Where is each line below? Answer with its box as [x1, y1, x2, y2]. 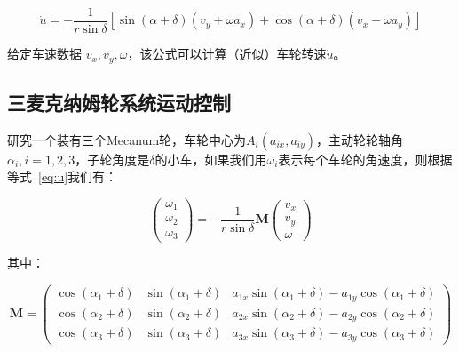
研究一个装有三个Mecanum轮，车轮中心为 [7, 130, 247, 148]
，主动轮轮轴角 [316, 130, 404, 148]
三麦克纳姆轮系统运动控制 [7, 88, 231, 116]
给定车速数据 [7, 44, 82, 63]
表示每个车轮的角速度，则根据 [278, 149, 453, 168]
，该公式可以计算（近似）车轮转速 [127, 44, 327, 63]
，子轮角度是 [75, 149, 150, 168]
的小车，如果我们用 [154, 149, 267, 168]
